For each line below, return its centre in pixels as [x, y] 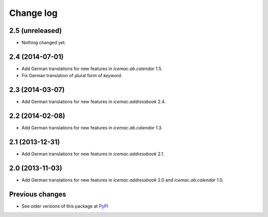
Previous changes [38, 194]
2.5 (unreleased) [35, 31]
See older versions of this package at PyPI [65, 206]
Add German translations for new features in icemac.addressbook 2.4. [94, 102]
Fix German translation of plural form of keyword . [72, 76]
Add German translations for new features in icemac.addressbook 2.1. [93, 154]
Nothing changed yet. [44, 43]
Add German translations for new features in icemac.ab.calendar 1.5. [92, 68]
